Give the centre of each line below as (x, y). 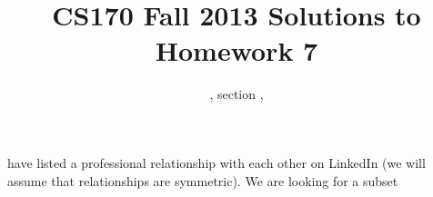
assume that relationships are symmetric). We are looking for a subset (203, 180)
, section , (237, 94)
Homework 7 (237, 50)
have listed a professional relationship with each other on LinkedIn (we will (216, 162)
